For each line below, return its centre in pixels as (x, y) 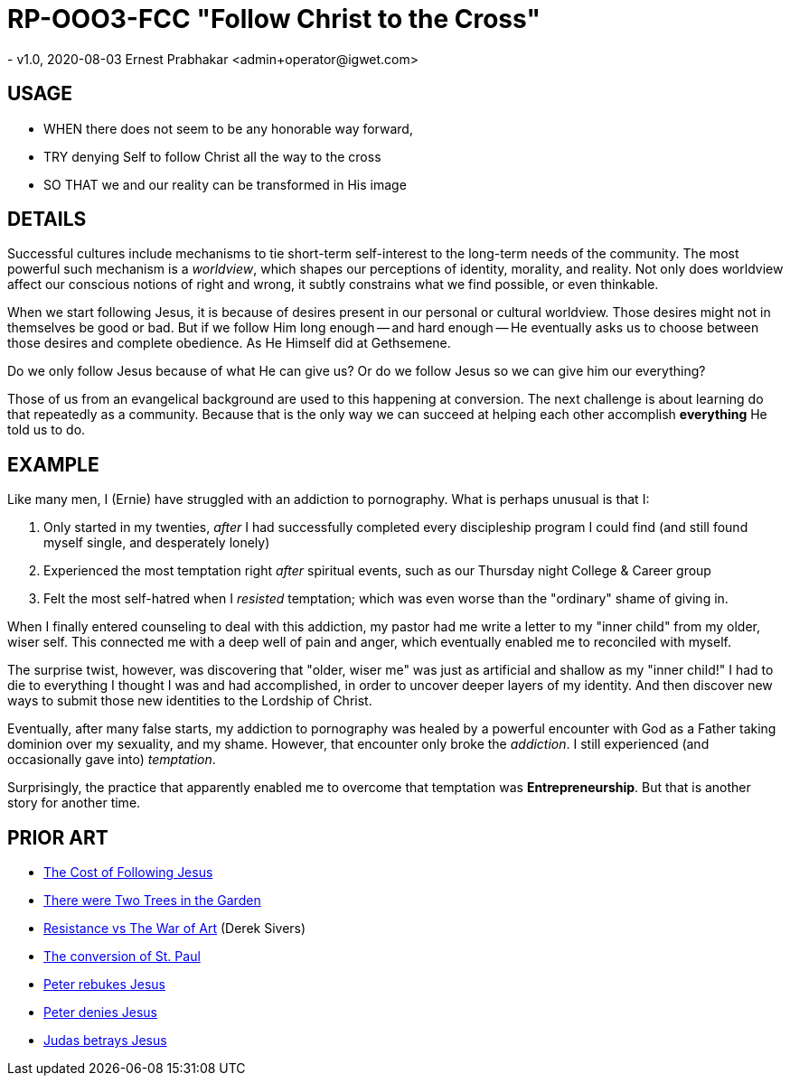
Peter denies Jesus (100, 1013)
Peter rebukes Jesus (104, 985)
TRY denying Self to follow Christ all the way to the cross (212, 156)
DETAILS (47, 219)
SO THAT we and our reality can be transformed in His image (225, 184)
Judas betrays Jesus (105, 1041)
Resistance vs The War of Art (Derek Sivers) (175, 929)
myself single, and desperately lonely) (157, 543)
